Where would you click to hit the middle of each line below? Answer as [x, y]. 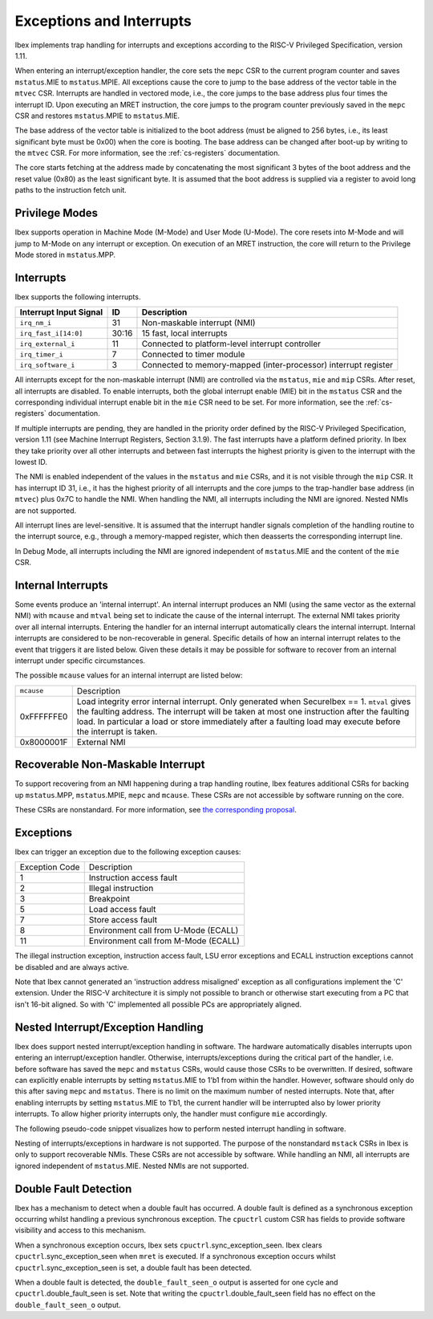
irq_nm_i [36, 322]
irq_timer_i [41, 354]
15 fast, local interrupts [184, 333]
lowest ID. [31, 462]
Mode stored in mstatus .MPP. [65, 254]
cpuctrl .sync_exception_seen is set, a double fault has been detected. [134, 1268]
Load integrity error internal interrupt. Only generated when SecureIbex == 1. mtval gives [244, 701]
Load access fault [122, 910]
